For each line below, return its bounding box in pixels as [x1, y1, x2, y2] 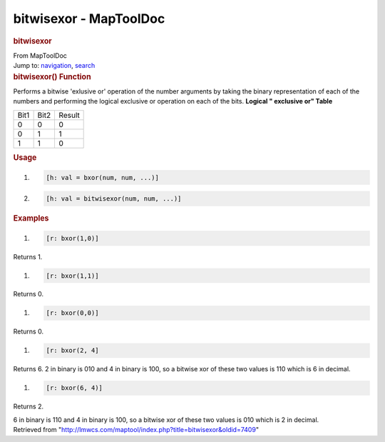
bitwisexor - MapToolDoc [13, 11, 165, 26]
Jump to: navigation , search [13, 61, 96, 70]
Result [58, 110, 80, 120]
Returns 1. [13, 252, 43, 261]
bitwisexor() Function [13, 71, 92, 81]
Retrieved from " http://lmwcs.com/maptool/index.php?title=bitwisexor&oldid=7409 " [13, 426, 260, 434]
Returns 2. [13, 402, 44, 411]
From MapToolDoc [13, 51, 68, 60]
